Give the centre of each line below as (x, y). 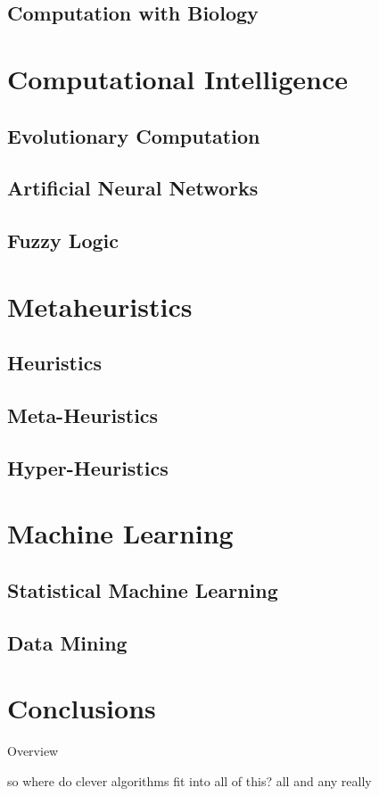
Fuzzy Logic (63, 240)
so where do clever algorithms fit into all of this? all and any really (189, 780)
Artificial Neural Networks (133, 188)
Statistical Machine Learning (143, 589)
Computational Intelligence (177, 78)
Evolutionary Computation (134, 135)
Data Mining (67, 642)
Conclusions (82, 708)
